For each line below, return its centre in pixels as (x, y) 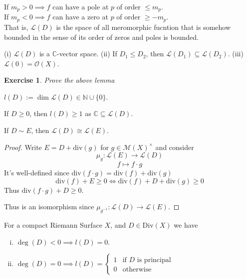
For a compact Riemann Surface (53, 225)
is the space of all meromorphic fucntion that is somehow (143, 27)
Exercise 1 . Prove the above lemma (59, 80)
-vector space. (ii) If (87, 54)
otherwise (137, 270)
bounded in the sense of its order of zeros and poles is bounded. (101, 37)
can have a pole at (81, 6)
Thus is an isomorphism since (49, 207)
